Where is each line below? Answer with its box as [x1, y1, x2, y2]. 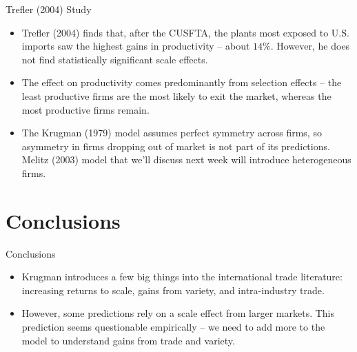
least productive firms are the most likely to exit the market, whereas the [21, 88, 331, 103]
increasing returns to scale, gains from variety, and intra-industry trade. [21, 282, 325, 297]
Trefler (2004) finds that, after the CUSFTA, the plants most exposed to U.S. [21, 25, 349, 39]
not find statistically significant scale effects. [21, 52, 208, 66]
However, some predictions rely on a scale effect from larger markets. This [21, 306, 335, 320]
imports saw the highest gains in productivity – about [21, 39, 250, 53]
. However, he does [270, 39, 350, 53]
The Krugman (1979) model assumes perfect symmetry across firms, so [21, 125, 322, 140]
